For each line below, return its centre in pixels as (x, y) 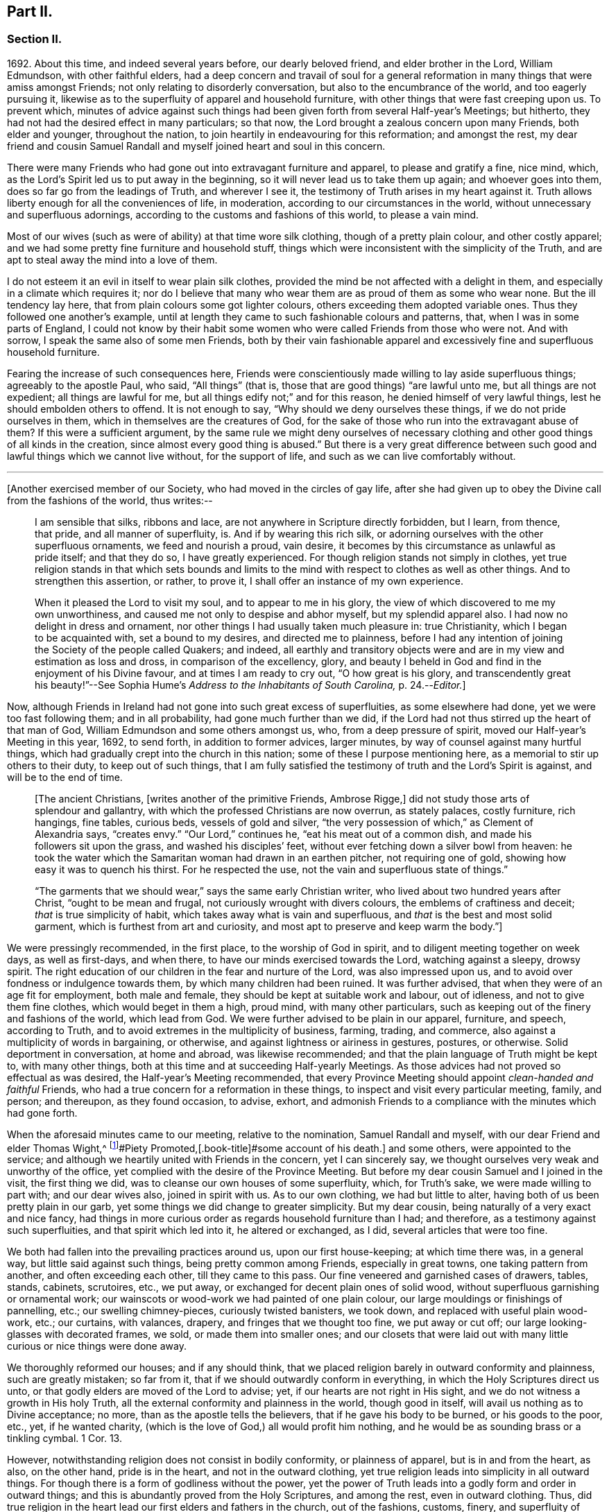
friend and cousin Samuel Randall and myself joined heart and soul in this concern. (196, 146)
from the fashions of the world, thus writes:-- (110, 500)
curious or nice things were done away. (97, 1346)
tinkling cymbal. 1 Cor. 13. (65, 1438)
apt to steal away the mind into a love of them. (112, 259)
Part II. (30, 11)
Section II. (35, 39)
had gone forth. (42, 1112)
